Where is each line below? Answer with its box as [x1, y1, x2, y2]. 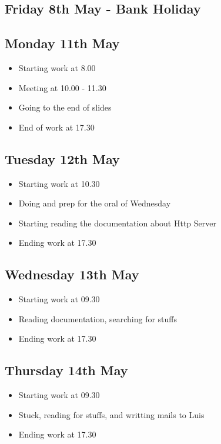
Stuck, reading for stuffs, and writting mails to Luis [18, 408, 205, 420]
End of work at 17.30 [18, 121, 95, 133]
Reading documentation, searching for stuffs [18, 312, 178, 325]
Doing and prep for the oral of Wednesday [18, 197, 171, 209]
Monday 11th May [5, 34, 120, 52]
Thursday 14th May [5, 361, 128, 379]
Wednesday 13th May [5, 265, 139, 283]
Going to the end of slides [18, 101, 112, 113]
